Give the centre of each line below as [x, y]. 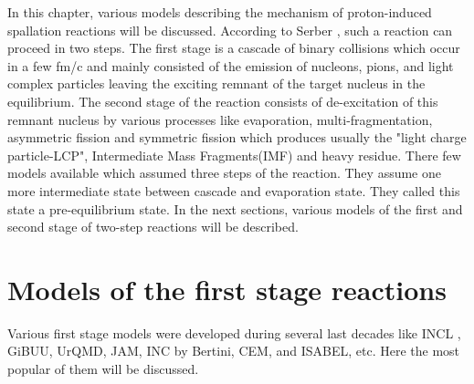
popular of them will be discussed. [103, 369]
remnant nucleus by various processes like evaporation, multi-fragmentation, [220, 119]
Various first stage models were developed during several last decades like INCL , [234, 332]
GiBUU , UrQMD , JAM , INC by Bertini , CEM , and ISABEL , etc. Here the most [234, 351]
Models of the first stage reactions [227, 289]
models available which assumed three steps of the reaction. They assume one [224, 173]
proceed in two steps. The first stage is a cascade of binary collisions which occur [234, 48]
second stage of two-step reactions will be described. [153, 227]
